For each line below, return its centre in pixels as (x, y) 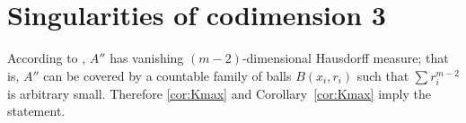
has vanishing (147, 58)
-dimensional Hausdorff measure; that (345, 58)
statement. (36, 111)
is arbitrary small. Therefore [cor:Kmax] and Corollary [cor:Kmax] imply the (219, 93)
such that (383, 75)
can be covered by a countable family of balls (167, 75)
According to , (47, 58)
